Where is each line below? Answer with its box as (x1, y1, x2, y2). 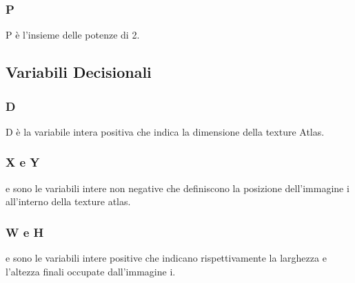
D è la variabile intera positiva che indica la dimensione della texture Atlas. (6, 124, 325, 138)
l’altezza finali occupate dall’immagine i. (6, 264, 176, 278)
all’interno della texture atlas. (6, 194, 131, 209)
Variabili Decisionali (6, 61, 152, 83)
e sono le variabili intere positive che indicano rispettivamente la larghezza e (6, 251, 327, 265)
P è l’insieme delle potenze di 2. (6, 28, 140, 42)
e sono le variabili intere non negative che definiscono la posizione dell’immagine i (6, 180, 349, 195)
